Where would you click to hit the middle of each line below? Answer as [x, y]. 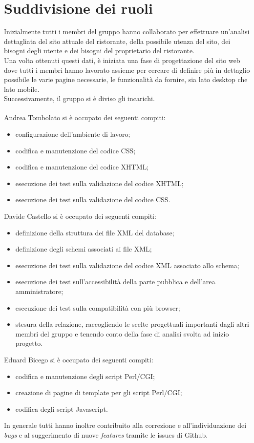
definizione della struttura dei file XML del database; [95, 232]
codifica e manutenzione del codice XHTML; [82, 167]
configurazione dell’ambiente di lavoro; [73, 134]
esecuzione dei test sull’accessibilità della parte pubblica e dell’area [115, 282]
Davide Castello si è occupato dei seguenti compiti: [80, 216]
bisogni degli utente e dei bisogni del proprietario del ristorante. [99, 51]
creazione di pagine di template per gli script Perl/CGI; [99, 392]
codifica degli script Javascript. [62, 409]
